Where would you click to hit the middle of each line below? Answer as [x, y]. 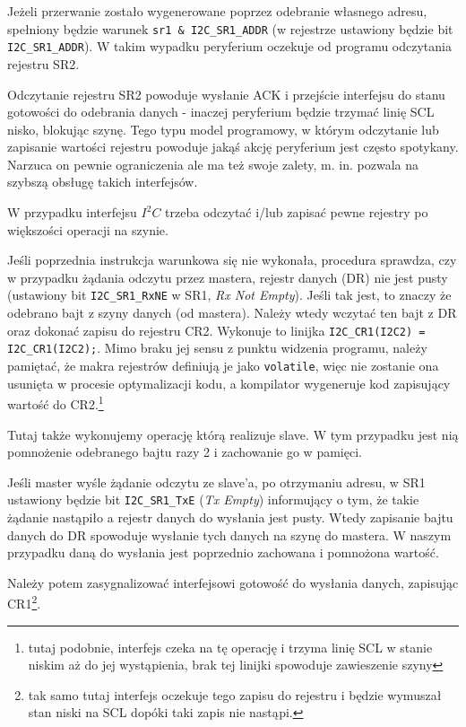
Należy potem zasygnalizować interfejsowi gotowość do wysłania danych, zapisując [233, 582]
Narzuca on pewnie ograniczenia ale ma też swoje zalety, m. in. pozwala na [213, 164]
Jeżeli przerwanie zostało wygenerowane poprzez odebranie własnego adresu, [217, 11]
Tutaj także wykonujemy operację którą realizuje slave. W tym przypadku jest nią [233, 434]
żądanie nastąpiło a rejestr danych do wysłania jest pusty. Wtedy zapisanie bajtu [230, 517]
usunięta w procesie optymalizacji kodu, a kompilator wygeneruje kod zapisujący [229, 383]
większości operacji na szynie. [88, 229]
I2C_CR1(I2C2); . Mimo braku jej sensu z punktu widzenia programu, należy [217, 348]
